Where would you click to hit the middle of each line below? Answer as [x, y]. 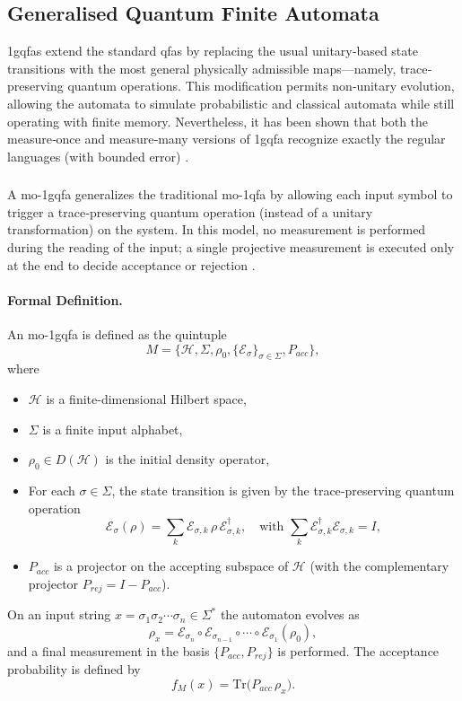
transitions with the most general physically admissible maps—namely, [202, 68]
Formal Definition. [65, 299]
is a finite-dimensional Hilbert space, [146, 399]
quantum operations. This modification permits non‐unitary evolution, [261, 86]
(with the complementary [379, 566]
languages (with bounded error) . [98, 156]
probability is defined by [74, 669]
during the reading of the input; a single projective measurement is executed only [231, 247]
